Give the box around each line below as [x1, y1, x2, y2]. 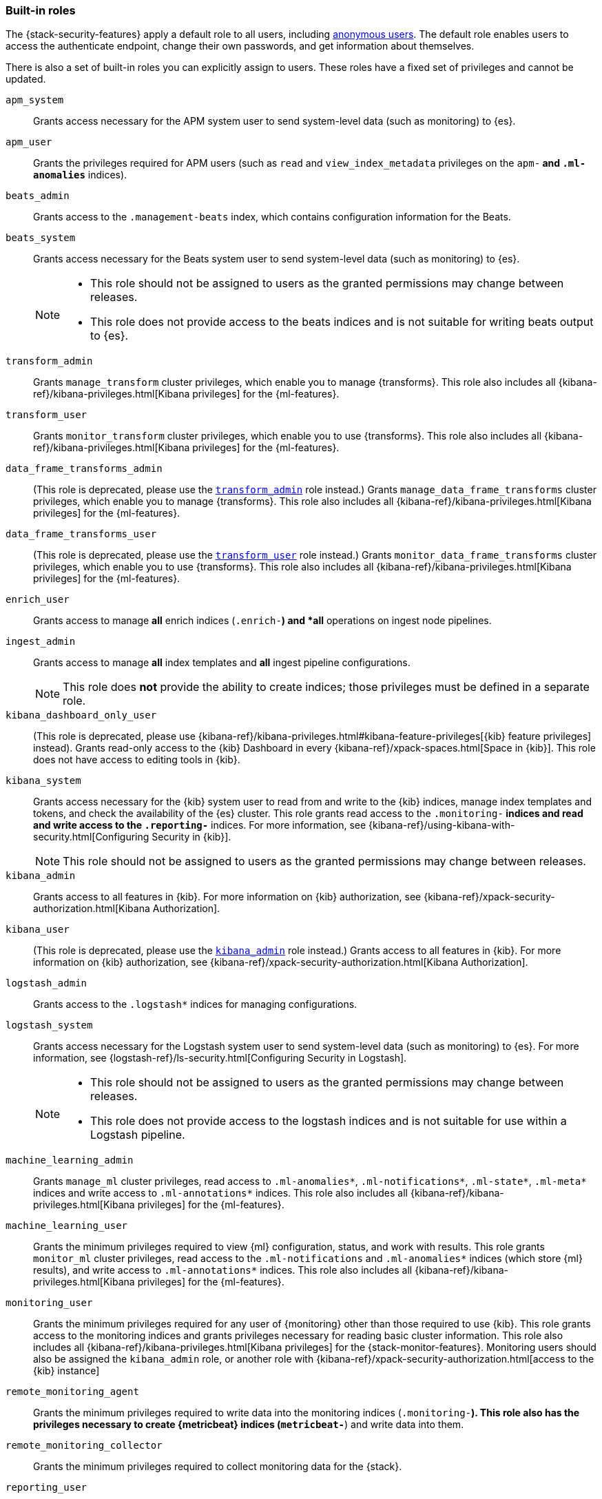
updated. [6, 73, 46, 85]
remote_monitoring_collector [6, 1440, 163, 1451]
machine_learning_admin [6, 1155, 134, 1166]
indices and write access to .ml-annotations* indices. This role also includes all [33, 1187, 408, 1199]
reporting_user [6, 1482, 87, 1493]
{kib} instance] [33, 1365, 100, 1377]
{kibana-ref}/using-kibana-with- [369, 819, 515, 831]
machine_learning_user [6, 1220, 128, 1232]
